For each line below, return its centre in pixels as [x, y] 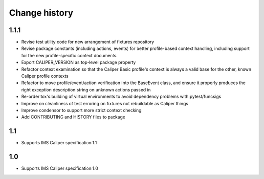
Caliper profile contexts [45, 76]
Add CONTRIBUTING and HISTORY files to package [73, 117]
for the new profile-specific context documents [69, 55]
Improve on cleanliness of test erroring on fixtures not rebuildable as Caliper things [105, 103]
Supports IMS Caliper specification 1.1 [59, 143]
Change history [41, 13]
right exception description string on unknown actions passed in [86, 89]
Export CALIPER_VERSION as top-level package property [79, 62]
